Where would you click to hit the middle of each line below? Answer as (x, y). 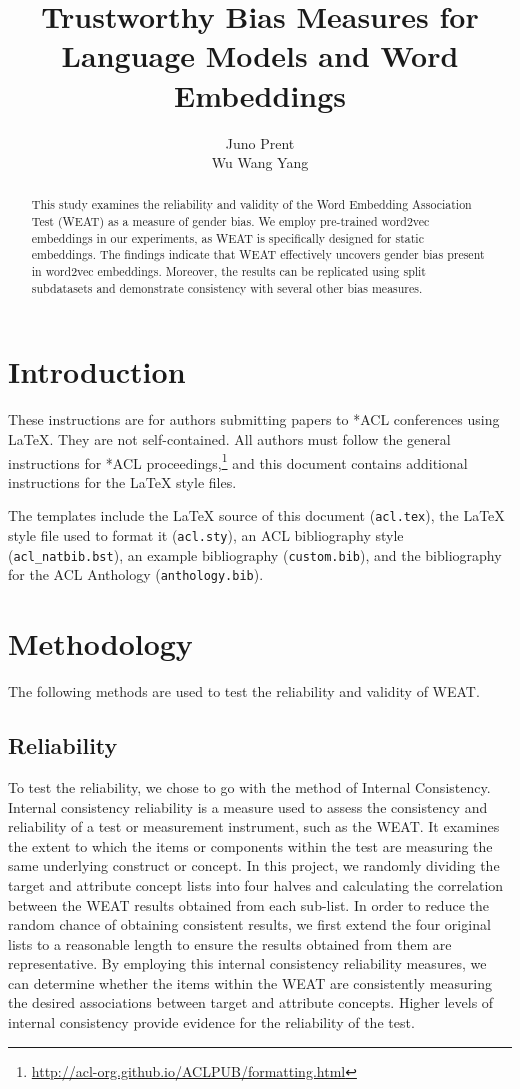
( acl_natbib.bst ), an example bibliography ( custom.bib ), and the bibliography (255, 554)
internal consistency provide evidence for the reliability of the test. (211, 1022)
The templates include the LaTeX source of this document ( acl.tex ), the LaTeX (256, 515)
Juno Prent (260, 142)
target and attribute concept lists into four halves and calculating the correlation (256, 884)
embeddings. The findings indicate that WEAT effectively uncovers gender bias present (258, 254)
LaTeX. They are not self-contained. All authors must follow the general (229, 438)
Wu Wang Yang (260, 162)
